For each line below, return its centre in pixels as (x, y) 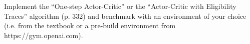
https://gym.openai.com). (44, 35)
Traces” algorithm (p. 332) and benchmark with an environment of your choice (125, 16)
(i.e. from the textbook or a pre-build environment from (90, 25)
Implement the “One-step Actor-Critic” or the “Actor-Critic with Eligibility (120, 6)
